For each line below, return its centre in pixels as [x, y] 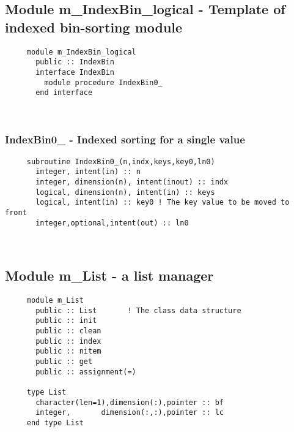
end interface [64, 93]
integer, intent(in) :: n [88, 172]
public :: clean [68, 331]
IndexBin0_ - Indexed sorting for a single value [125, 139]
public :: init [66, 321]
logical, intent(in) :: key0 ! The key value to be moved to [163, 203]
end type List [55, 423]
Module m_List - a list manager [109, 275]
